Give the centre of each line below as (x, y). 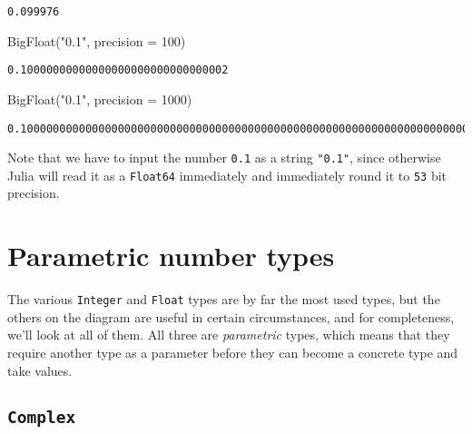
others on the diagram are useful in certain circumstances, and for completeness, (231, 316)
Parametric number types (171, 256)
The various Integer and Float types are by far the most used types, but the (224, 299)
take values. (40, 370)
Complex (42, 417)
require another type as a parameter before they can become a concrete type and (233, 353)
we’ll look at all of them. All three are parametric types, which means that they (229, 335)
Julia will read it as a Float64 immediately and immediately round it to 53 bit (227, 175)
